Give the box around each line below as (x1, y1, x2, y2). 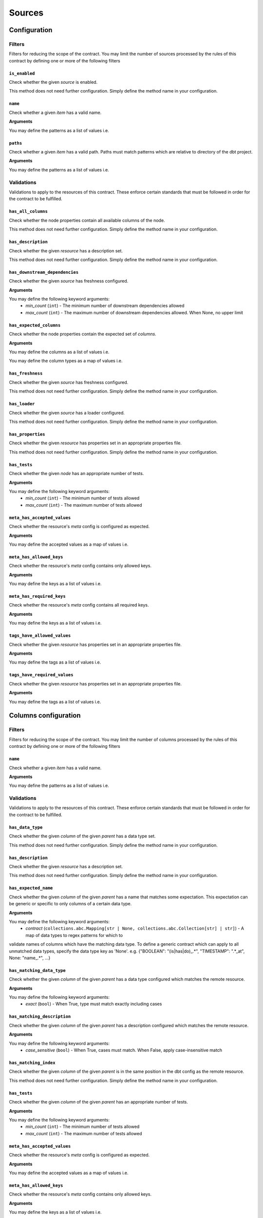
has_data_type (9, 824, 43, 830)
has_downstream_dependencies (9, 269, 79, 275)
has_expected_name (9, 885, 53, 891)
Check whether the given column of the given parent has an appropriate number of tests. (9, 1099, 188, 1105)
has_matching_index (9, 1060, 56, 1066)
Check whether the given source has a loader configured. (9, 410, 125, 416)
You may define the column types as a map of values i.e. (9, 358, 123, 364)
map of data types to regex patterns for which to (25, 932, 123, 938)
